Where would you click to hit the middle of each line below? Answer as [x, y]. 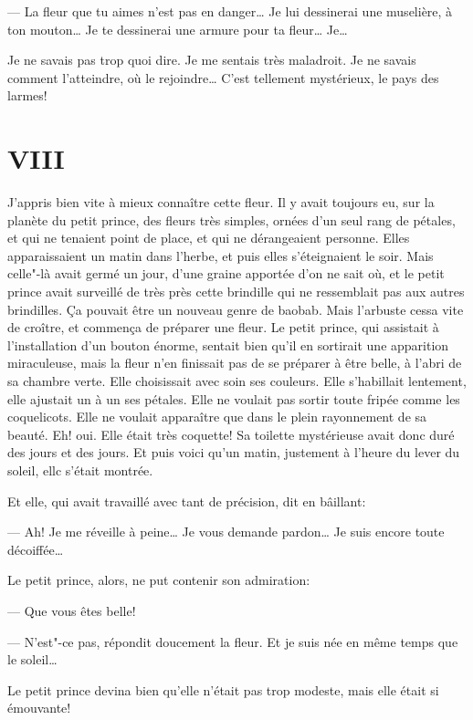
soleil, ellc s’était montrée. [80, 470]
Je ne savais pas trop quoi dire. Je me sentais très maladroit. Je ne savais [212, 60]
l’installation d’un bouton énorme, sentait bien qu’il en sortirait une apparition [228, 344]
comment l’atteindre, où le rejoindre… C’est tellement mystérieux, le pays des [223, 77]
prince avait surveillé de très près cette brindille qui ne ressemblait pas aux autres [236, 292]
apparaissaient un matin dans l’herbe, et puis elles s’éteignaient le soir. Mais [221, 255]
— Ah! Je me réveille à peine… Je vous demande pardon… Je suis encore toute [226, 532]
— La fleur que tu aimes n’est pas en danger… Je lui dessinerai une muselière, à [230, 11]
